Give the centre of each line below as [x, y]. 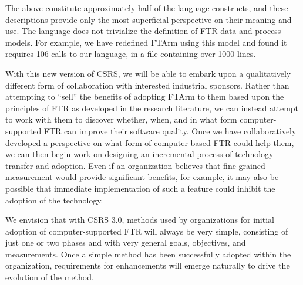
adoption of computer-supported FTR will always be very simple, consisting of [147, 231]
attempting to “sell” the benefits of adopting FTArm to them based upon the [145, 96]
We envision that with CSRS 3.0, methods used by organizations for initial [140, 220]
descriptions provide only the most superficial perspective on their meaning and [149, 19]
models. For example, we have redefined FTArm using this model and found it [146, 42]
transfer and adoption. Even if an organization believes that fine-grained [135, 165]
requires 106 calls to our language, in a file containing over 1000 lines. [131, 54]
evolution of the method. [50, 277]
